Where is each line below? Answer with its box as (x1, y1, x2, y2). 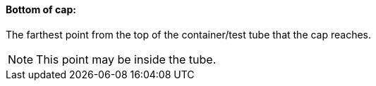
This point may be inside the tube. (36, 52, 217, 66)
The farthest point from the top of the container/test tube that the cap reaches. (6, 28, 372, 41)
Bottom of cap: (6, 3, 76, 15)
